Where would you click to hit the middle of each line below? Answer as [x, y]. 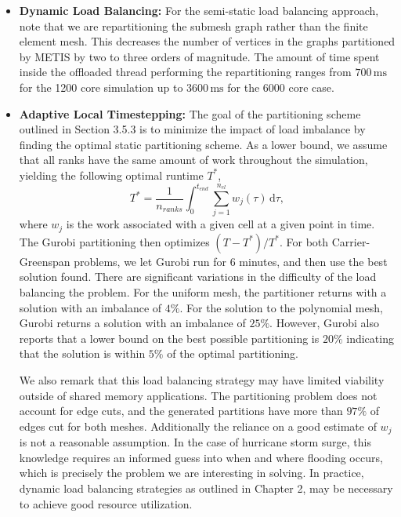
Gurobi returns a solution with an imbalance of [132, 323]
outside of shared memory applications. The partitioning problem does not [198, 395]
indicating [370, 338]
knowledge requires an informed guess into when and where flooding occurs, [201, 457]
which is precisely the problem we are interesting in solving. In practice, [191, 473]
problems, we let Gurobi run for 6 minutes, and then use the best [231, 261]
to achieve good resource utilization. [106, 503]
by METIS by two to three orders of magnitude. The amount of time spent [199, 56]
